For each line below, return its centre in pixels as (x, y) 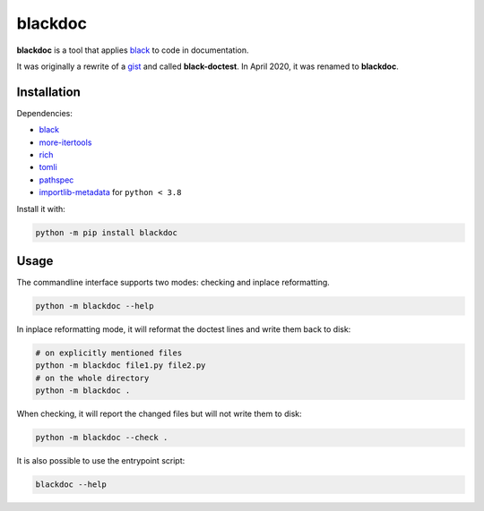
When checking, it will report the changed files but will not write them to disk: (159, 414)
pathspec (56, 180)
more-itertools (65, 142)
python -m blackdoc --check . (102, 438)
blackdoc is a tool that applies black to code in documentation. (133, 50)
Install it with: (41, 209)
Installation (48, 92)
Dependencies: (45, 113)
